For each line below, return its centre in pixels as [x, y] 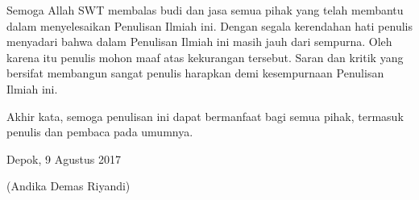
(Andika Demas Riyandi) [68, 186]
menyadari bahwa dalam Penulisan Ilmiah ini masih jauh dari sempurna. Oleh [199, 42]
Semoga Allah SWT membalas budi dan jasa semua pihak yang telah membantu [205, 10]
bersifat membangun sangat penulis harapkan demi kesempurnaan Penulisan [195, 73]
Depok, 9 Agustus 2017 [64, 158]
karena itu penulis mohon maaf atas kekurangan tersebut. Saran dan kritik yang [205, 57]
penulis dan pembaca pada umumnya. [100, 132]
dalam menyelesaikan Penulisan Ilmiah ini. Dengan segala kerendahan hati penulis [209, 25]
